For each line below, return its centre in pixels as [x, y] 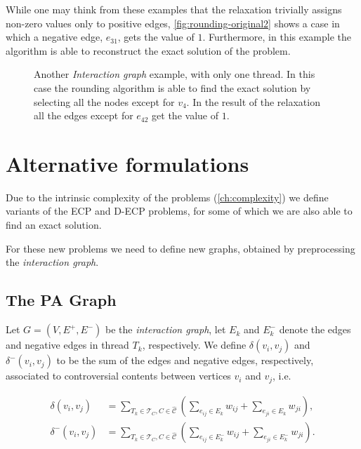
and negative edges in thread [67, 345]
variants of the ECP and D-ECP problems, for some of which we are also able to [179, 211]
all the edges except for [84, 115]
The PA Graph [61, 300]
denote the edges [315, 329]
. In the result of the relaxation [253, 101]
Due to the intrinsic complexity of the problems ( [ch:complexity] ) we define [167, 197]
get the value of [185, 115]
